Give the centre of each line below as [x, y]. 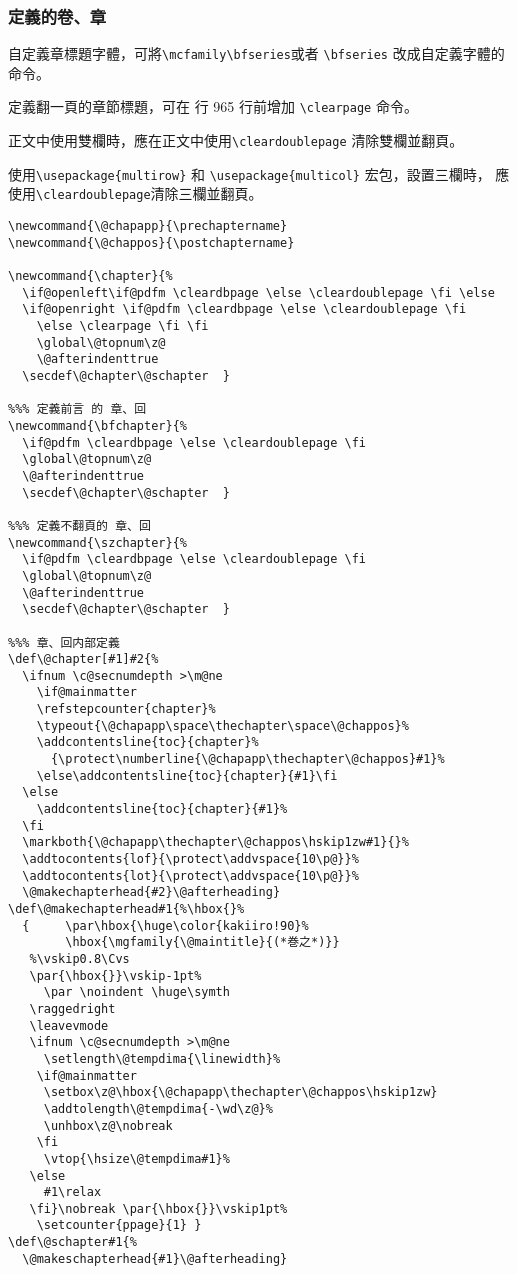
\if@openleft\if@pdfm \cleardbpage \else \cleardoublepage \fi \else [258, 292]
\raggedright [72, 1008]
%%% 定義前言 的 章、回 [77, 409]
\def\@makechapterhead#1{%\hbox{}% [126, 909]
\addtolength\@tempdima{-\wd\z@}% [158, 1108]
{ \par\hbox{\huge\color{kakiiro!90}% [165, 925]
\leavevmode [69, 1025]
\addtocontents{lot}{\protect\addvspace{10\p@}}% [190, 875]
